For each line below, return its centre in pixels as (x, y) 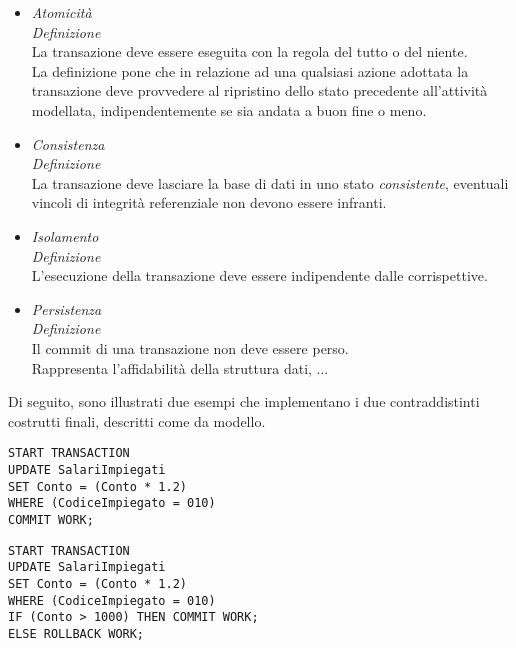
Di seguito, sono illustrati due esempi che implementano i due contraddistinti (244, 401)
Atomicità (61, 12)
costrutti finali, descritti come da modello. (137, 420)
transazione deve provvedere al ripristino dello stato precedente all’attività (259, 90)
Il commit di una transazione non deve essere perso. (190, 347)
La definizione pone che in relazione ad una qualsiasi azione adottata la (250, 70)
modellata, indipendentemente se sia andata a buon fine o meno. (229, 109)
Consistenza (68, 143)
